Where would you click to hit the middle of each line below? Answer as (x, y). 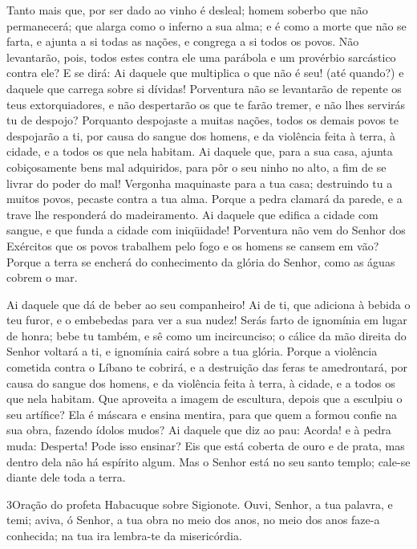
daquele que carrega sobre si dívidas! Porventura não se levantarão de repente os (204, 88)
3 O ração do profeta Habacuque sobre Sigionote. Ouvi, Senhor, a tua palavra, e (200, 504)
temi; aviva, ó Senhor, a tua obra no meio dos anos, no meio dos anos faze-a (193, 520)
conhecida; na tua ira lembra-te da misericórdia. (124, 535)
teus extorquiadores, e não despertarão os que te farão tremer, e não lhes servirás (206, 104)
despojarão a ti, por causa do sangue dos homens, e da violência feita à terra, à (201, 135)
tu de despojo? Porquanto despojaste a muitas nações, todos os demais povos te (202, 120)
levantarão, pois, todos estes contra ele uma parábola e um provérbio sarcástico (201, 57)
